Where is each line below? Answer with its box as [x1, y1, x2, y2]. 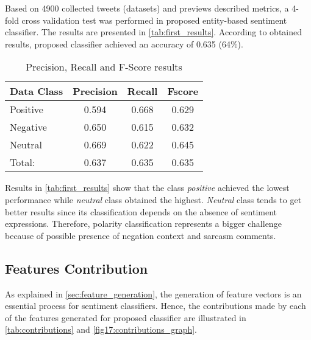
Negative [10, 120, 47, 134]
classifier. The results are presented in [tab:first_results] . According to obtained [5, 26, 302, 38]
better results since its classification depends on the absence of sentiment [5, 205, 277, 218]
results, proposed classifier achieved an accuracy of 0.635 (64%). [5, 37, 243, 50]
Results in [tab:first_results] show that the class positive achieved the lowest [5, 181, 290, 194]
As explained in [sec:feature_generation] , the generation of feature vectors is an [5, 287, 302, 300]
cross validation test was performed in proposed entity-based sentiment [21, 13, 287, 26]
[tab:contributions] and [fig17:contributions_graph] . [5, 323, 198, 336]
